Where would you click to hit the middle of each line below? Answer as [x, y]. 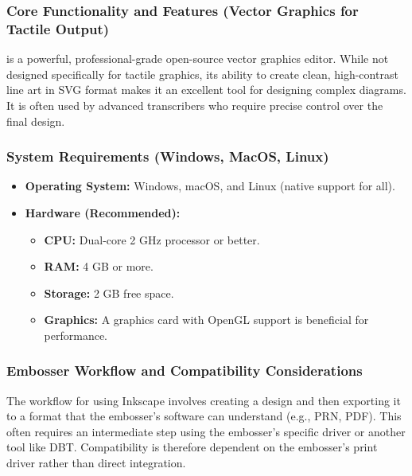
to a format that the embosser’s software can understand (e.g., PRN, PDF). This [204, 416]
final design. [36, 121]
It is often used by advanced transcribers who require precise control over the [195, 105]
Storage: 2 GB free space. [109, 293]
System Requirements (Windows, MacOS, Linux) [168, 156]
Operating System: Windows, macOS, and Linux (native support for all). [210, 186]
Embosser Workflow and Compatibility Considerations [185, 371]
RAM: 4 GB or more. [99, 266]
